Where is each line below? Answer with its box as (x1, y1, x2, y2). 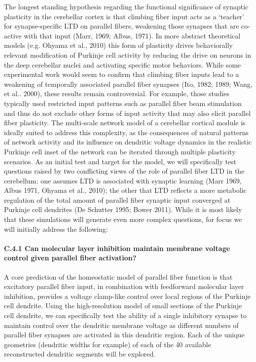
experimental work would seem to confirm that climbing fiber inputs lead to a (4, 69, 239, 79)
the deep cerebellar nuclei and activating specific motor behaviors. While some (4, 59, 241, 70)
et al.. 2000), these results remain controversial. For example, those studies (4, 88, 230, 99)
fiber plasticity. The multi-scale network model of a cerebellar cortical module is (4, 117, 246, 128)
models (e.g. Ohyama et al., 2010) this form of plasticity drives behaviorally (4, 40, 233, 50)
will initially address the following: (4, 223, 108, 234)
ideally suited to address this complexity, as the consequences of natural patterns (4, 127, 249, 137)
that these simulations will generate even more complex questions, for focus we (4, 214, 242, 224)
